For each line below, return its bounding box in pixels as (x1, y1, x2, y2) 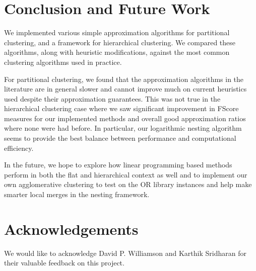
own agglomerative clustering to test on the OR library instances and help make (4, 179, 252, 190)
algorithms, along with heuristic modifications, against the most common (4, 47, 230, 57)
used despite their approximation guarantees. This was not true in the (4, 93, 221, 104)
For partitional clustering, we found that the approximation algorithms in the (4, 73, 244, 84)
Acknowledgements (4, 218, 139, 239)
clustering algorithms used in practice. (4, 56, 122, 67)
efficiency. (4, 142, 34, 153)
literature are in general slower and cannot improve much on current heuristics (4, 83, 247, 94)
